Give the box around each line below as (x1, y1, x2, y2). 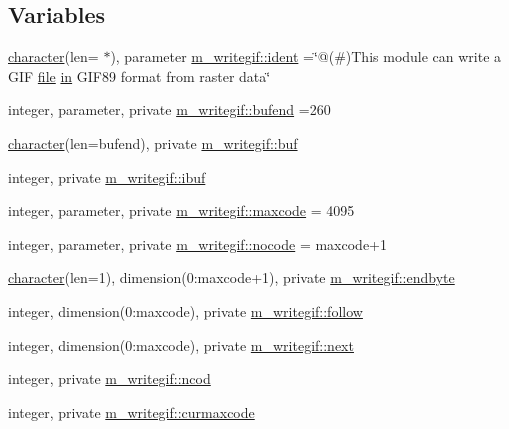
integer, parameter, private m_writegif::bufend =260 (8, 99, 331, 120)
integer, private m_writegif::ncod (8, 368, 211, 389)
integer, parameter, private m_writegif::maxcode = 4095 (8, 200, 355, 221)
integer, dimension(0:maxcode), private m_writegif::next (8, 334, 354, 355)
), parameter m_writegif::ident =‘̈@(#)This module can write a (110, 46, 502, 67)
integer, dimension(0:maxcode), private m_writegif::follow (8, 300, 363, 321)
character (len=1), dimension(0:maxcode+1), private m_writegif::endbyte (8, 267, 455, 288)
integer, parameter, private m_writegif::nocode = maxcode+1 (8, 233, 387, 254)
